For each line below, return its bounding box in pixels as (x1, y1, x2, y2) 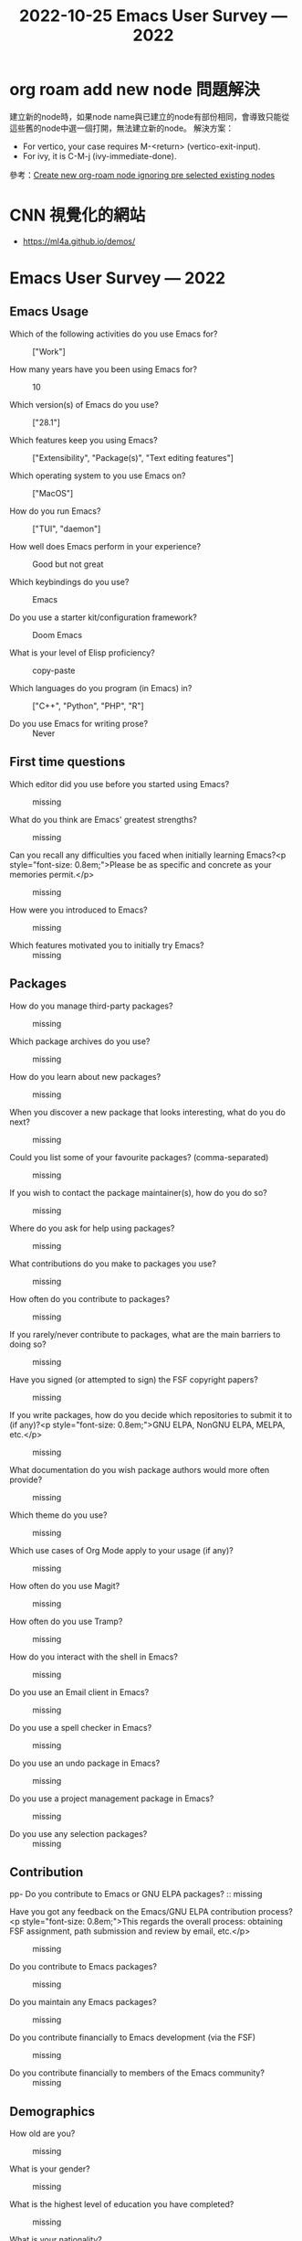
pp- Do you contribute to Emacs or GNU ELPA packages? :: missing (9, 1889, 263, 1900)
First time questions (9, 754, 126, 770)
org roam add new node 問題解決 (9, 80, 260, 101)
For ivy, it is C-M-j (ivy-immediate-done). (22, 150, 177, 161)
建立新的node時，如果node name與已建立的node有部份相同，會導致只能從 (9, 111, 290, 122)
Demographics (9, 2104, 96, 2119)
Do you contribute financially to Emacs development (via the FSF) (9, 2032, 256, 2044)
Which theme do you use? (9, 1510, 108, 1521)
